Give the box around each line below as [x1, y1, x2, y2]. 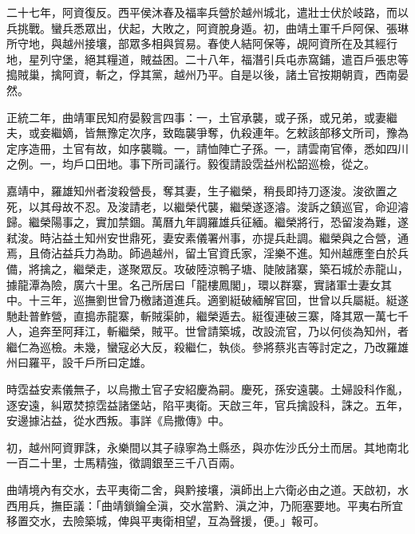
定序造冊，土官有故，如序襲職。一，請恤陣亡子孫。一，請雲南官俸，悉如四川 [6, 139, 409, 156]
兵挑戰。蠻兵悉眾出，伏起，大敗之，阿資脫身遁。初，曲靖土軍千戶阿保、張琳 [6, 19, 409, 36]
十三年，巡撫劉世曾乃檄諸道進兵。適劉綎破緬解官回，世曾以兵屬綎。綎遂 [28, 292, 409, 308]
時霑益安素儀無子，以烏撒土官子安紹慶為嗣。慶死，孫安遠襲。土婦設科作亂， [6, 381, 409, 398]
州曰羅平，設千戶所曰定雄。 [6, 354, 152, 371]
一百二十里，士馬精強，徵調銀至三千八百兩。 [6, 454, 241, 471]
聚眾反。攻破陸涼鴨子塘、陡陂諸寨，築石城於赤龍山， [128, 260, 409, 277]
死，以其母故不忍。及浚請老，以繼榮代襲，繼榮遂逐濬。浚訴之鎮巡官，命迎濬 [6, 198, 409, 214]
